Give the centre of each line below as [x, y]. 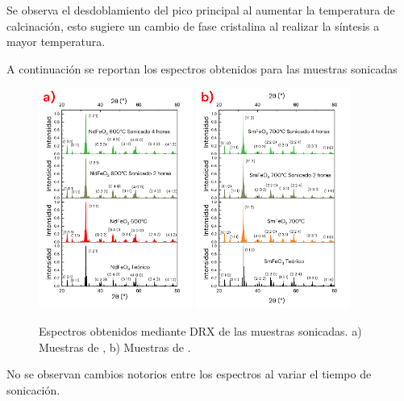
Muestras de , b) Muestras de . [115, 347]
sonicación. [33, 389]
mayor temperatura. [56, 42]
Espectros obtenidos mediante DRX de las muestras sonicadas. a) [200, 330]
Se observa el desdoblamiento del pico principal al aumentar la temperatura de [201, 10]
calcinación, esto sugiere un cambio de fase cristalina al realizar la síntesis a [193, 25]
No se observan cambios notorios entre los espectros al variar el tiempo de [189, 374]
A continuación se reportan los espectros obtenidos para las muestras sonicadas [202, 68]
